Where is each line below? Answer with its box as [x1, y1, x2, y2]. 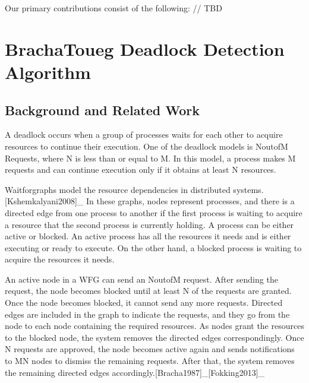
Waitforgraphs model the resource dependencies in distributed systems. [5, 183, 264, 195]
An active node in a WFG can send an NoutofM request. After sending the [5, 273, 278, 285]
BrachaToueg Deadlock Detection [5, 36, 285, 61]
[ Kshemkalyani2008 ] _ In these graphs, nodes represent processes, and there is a [5, 195, 295, 207]
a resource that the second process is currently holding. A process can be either [5, 218, 294, 230]
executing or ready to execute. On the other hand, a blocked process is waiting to [5, 241, 302, 254]
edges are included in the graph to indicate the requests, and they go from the [5, 308, 290, 320]
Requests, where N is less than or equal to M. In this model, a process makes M [5, 151, 296, 164]
